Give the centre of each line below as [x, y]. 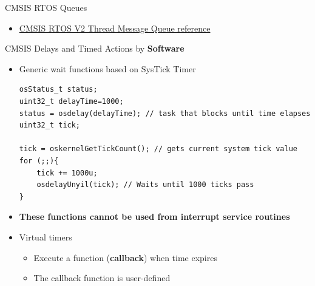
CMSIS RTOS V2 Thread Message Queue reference [115, 28]
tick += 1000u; [67, 173]
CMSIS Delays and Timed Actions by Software [95, 48]
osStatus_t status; [58, 90]
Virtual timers [46, 237]
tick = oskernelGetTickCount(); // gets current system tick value [158, 149]
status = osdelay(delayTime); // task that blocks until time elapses [165, 113]
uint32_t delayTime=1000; [71, 101]
